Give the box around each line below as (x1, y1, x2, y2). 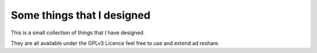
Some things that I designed (11, 9, 151, 22)
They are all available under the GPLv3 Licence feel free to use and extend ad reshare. (11, 40, 220, 47)
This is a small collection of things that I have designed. (11, 29, 145, 36)
